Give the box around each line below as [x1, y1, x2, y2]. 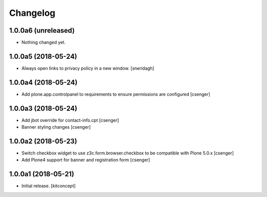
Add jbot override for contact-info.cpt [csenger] [21, 117, 119, 123]
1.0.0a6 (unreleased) [9, 26, 75, 35]
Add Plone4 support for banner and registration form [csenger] [21, 157, 150, 163]
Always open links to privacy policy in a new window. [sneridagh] [21, 65, 154, 71]
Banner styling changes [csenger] [21, 124, 91, 130]
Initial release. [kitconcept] [21, 183, 76, 189]
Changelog [9, 7, 55, 18]
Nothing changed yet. [21, 40, 66, 46]
